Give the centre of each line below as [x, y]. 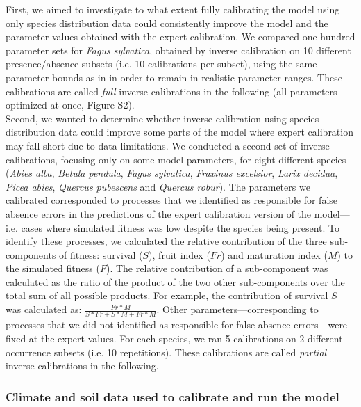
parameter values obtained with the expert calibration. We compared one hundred [180, 37]
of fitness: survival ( [101, 254]
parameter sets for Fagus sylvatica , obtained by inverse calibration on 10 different [178, 50]
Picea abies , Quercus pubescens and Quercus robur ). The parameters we [158, 186]
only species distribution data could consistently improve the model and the [167, 23]
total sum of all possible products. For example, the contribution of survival [167, 295]
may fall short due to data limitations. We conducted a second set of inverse [168, 145]
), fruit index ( [179, 254]
